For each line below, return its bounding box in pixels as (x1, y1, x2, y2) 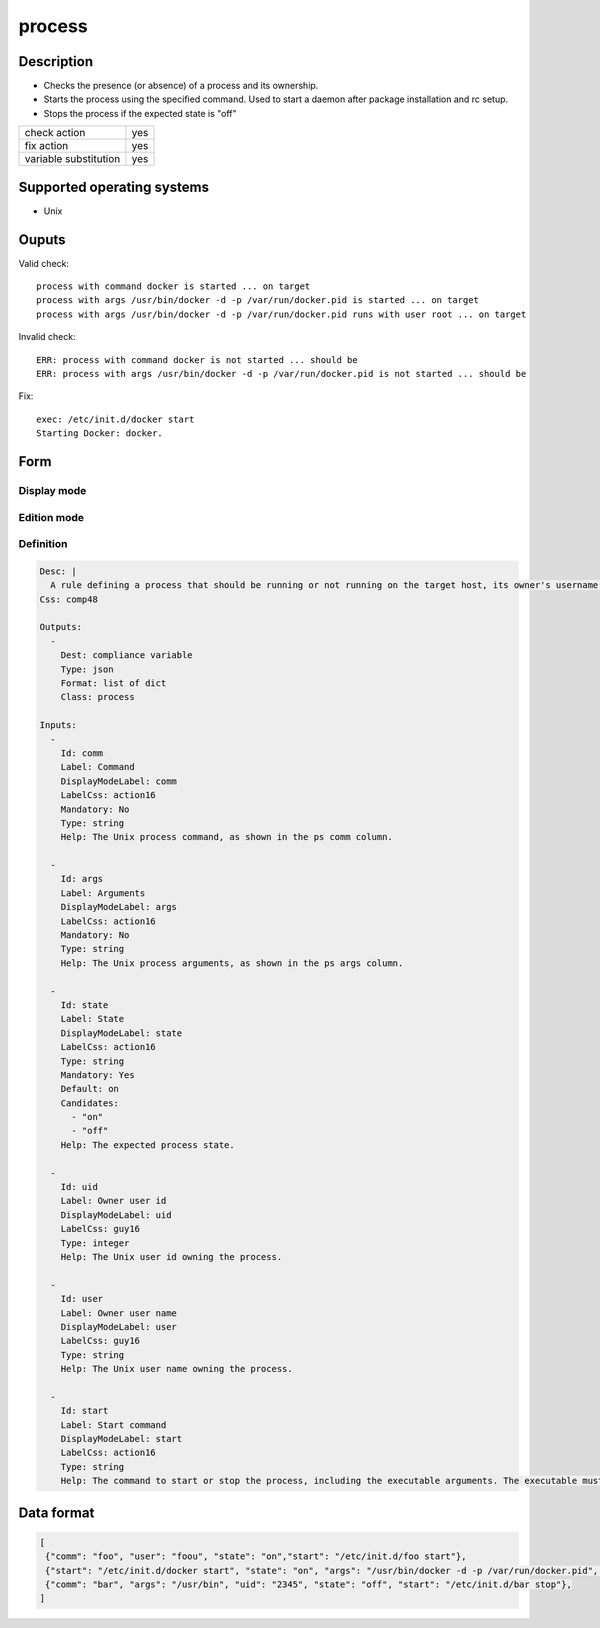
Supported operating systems (18, 178, 210, 195)
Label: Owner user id (60, 1195, 167, 1207)
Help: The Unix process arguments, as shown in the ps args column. (60, 957, 404, 969)
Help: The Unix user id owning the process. (60, 1251, 283, 1262)
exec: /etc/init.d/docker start (36, 413, 195, 425)
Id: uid (60, 1181, 99, 1193)
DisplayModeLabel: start (60, 1433, 183, 1445)
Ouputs (18, 231, 66, 248)
